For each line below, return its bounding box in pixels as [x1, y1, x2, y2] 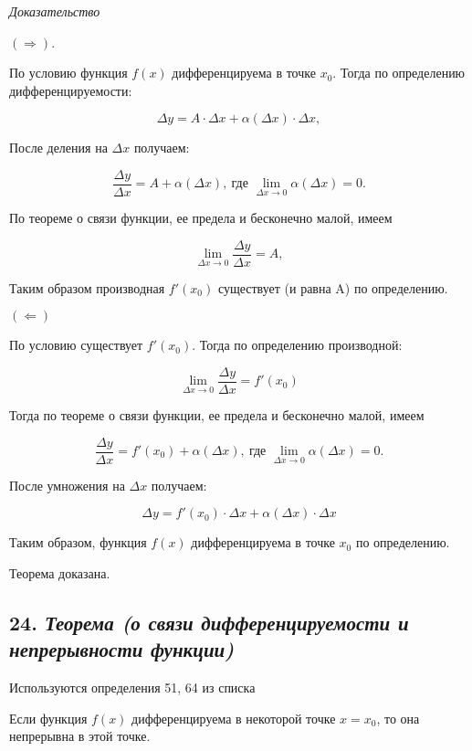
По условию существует [9, 335, 143, 354]
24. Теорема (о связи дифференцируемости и [9, 608, 409, 636]
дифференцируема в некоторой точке [131, 708, 336, 727]
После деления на [9, 138, 108, 157]
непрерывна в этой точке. [9, 726, 151, 746]
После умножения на [9, 475, 125, 494]
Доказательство [9, 2, 100, 20]
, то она [376, 708, 420, 727]
